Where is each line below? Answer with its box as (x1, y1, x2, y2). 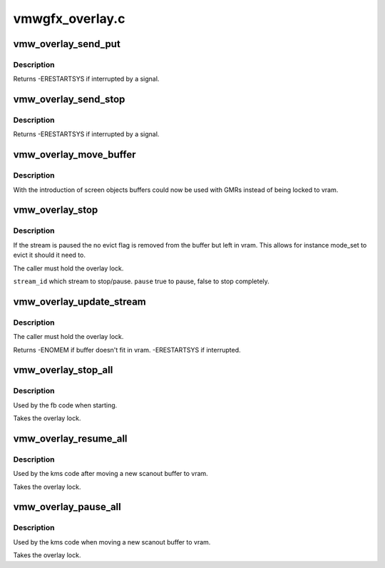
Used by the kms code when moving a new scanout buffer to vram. (13, 537, 211, 546)
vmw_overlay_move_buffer (13, 148, 136, 161)
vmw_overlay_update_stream (13, 295, 146, 308)
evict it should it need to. (13, 250, 86, 260)
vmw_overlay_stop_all (13, 364, 113, 376)
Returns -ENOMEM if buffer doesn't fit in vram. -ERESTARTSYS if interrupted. (13, 345, 241, 354)
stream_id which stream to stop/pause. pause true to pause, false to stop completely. (13, 277, 270, 285)
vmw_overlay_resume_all (13, 432, 128, 445)
